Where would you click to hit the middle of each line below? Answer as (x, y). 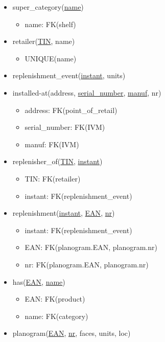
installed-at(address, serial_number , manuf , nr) (87, 92)
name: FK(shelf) (50, 24)
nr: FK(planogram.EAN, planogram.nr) (87, 264)
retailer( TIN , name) (44, 41)
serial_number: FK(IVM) (65, 127)
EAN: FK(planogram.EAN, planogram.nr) (91, 247)
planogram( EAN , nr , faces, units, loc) (72, 333)
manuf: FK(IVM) (52, 144)
